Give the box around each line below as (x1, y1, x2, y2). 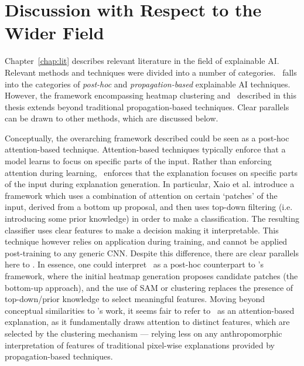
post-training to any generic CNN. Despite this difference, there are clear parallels (5, 246, 299, 259)
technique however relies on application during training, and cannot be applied (5, 235, 288, 248)
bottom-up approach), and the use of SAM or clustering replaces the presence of (5, 281, 293, 293)
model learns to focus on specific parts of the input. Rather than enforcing (5, 155, 272, 167)
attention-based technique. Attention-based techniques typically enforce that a (5, 143, 286, 155)
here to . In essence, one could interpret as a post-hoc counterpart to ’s (5, 258, 264, 270)
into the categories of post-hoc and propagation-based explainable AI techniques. (5, 77, 291, 90)
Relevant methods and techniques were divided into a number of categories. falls (5, 66, 297, 78)
